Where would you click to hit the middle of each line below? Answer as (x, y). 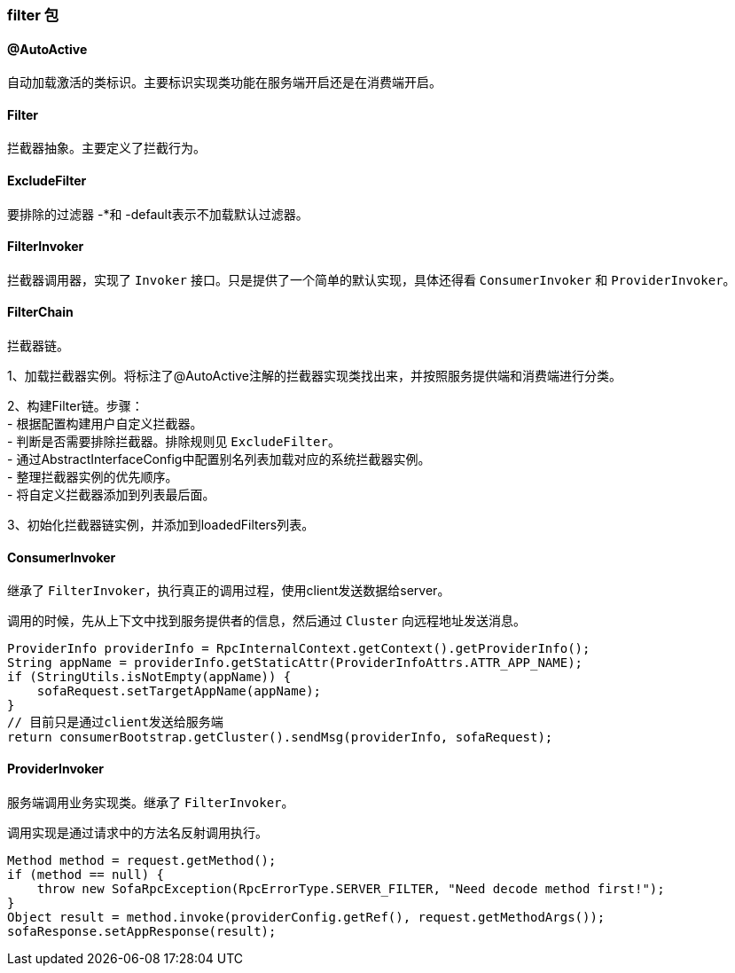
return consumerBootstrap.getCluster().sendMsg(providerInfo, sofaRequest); (280, 738)
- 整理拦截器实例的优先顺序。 (93, 477)
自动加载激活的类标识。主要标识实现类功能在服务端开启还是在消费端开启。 (224, 82)
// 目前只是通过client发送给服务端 (115, 722)
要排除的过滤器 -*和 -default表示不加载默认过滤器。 (158, 214)
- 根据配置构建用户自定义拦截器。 (105, 424)
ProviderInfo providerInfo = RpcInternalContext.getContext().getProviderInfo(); (299, 649)
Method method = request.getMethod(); (142, 860)
